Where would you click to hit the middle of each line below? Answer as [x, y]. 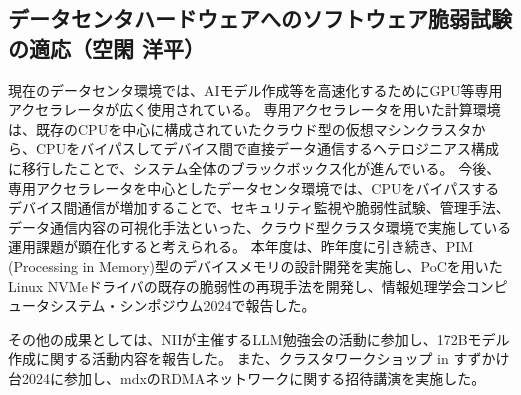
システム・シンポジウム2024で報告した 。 [182, 305]
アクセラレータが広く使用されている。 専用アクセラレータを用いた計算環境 [254, 109]
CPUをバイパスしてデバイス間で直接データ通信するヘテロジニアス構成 [267, 148]
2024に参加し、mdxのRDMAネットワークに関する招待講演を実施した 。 [253, 377]
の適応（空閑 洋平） [107, 47]
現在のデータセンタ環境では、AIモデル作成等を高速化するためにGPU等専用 [255, 89]
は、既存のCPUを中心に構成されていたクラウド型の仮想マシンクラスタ [240, 128]
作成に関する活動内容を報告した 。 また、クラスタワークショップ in [228, 358]
